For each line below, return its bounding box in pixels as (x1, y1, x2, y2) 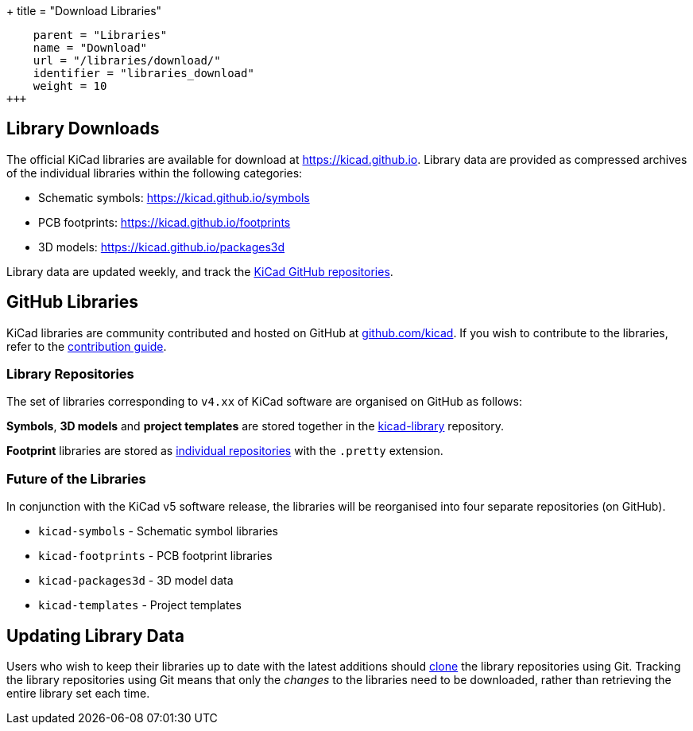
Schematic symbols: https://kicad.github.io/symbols (38, 190, 310, 204)
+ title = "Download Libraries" (6, 4, 162, 17)
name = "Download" (33, 41, 148, 54)
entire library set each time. (6, 686, 150, 701)
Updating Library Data (6, 625, 184, 646)
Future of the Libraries (6, 470, 146, 487)
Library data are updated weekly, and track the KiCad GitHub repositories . (6, 264, 393, 278)
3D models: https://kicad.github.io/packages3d (38, 239, 285, 254)
